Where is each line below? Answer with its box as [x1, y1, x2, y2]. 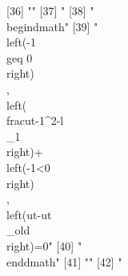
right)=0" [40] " [6, 237, 82, 254]
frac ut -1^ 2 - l [6, 112, 64, 129]
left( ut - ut [6, 206, 52, 222]
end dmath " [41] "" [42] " [6, 253, 122, 270]
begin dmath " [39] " [6, 18, 98, 34]
